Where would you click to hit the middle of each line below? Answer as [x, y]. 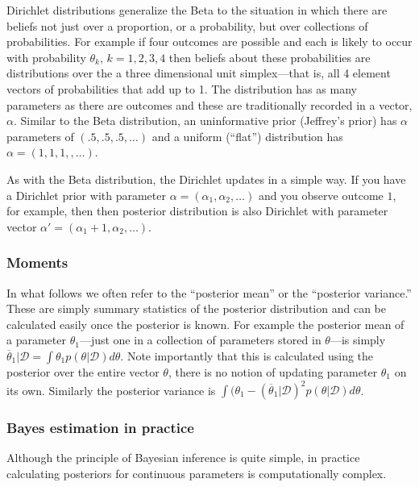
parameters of [40, 136]
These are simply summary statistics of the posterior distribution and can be [196, 308]
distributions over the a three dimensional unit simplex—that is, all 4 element [199, 73]
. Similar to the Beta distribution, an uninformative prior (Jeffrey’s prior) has [205, 121]
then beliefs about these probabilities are [270, 57]
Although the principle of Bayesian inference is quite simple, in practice [183, 458]
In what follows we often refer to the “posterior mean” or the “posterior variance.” [209, 292]
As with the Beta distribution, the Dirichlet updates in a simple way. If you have [206, 179]
